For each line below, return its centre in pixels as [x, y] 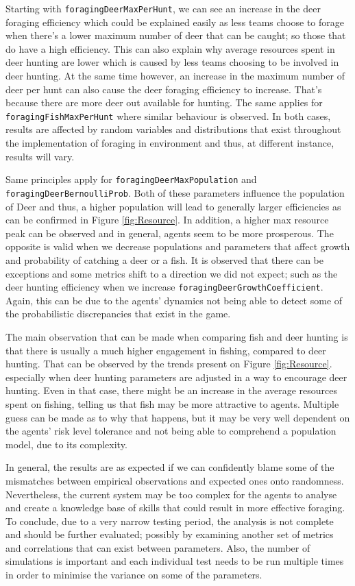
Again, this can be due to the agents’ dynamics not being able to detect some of [174, 300]
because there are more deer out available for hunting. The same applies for [164, 102]
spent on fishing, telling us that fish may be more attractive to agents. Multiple [172, 403]
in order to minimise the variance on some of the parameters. [134, 575]
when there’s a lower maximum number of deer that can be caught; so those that [176, 35]
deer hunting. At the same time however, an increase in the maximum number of [175, 76]
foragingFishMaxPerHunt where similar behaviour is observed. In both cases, [168, 115]
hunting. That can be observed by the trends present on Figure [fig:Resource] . [169, 364]
